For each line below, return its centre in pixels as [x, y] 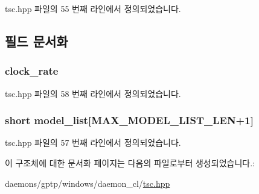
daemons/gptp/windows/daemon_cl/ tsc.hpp [88, 183]
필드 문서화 [37, 41]
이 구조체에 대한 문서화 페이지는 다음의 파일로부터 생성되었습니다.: [130, 163]
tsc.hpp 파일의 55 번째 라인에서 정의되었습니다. [93, 8]
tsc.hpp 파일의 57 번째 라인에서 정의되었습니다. [93, 142]
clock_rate [32, 71]
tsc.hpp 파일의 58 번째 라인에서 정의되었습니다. [93, 93]
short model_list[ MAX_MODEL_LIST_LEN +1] [129, 120]
